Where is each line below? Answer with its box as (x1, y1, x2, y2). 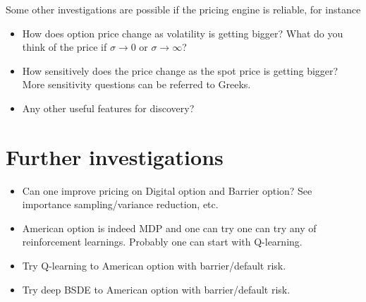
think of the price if (22, 40, 107, 54)
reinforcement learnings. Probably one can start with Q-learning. (22, 234, 303, 249)
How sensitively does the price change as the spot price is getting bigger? (22, 63, 338, 78)
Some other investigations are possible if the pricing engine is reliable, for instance (6, 2, 361, 16)
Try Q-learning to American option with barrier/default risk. (22, 258, 286, 273)
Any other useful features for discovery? (22, 100, 195, 115)
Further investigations (6, 142, 224, 171)
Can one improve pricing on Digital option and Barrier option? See (22, 183, 312, 198)
